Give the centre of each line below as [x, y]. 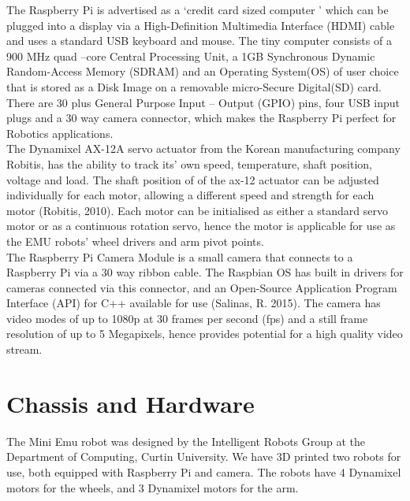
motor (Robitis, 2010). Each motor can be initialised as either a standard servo [197, 210]
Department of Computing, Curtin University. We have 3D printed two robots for [204, 456]
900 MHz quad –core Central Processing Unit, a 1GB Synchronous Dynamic [191, 56]
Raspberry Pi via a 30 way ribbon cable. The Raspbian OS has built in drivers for [205, 272]
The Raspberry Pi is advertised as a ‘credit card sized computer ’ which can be [198, 9]
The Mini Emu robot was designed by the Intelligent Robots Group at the [186, 441]
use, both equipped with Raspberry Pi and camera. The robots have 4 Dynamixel [204, 471]
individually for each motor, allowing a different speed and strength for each [190, 195]
